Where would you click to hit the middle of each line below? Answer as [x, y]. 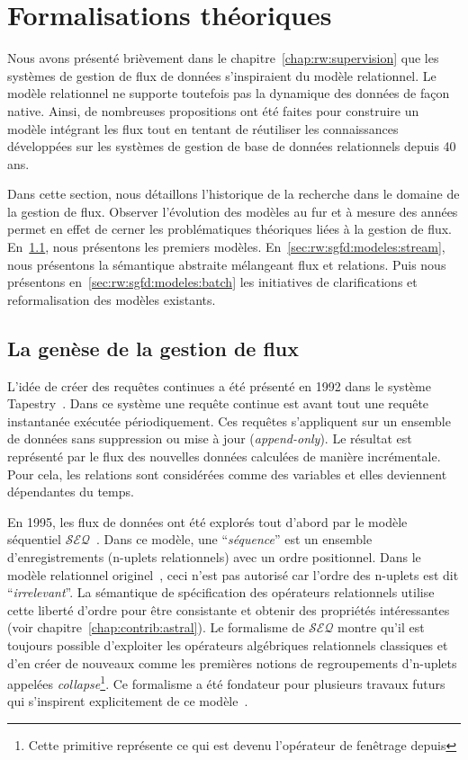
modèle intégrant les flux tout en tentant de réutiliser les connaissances [203, 128]
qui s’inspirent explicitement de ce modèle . [128, 701]
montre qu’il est [381, 627]
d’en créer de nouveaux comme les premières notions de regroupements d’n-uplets [232, 662]
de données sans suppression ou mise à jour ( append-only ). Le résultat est [210, 438]
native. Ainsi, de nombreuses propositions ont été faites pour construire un [213, 110]
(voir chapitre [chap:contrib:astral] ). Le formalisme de [156, 627]
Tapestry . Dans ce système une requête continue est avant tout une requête [218, 403]
